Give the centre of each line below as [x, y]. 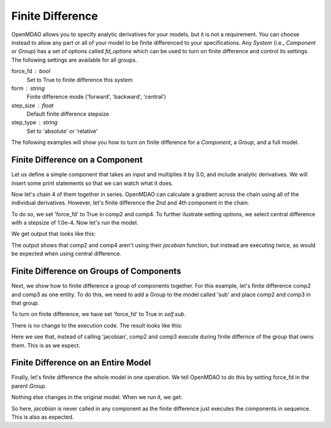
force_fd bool [31, 71]
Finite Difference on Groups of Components [96, 272]
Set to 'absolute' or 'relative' [62, 131]
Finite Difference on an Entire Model [81, 363]
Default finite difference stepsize [68, 114]
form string [28, 88]
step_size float [32, 105]
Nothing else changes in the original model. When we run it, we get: [97, 397]
